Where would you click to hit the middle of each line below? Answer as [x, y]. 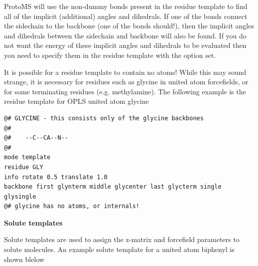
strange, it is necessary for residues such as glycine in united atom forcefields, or [126, 82]
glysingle [20, 196]
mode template [27, 157]
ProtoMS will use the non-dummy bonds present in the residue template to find [126, 6]
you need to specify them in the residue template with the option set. [110, 55]
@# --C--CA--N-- [36, 138]
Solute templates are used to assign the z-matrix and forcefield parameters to [122, 239]
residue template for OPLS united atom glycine [76, 101]
